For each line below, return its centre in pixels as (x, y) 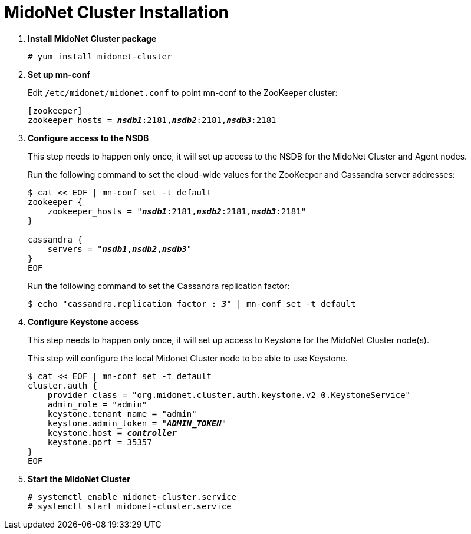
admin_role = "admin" (97, 404)
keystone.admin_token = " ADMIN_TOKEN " (137, 423)
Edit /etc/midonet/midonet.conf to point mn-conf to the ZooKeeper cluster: (183, 92)
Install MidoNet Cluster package (92, 38)
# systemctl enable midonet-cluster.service (132, 497)
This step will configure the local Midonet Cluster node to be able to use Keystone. (188, 358)
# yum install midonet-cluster (100, 56)
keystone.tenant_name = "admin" (122, 414)
